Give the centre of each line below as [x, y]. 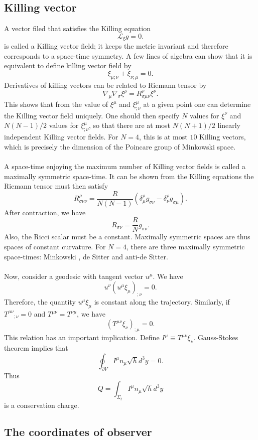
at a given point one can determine [197, 104]
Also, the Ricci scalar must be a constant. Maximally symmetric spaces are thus [127, 237]
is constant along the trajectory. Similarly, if [162, 302]
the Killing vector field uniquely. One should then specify [92, 115]
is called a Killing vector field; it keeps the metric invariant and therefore [116, 46]
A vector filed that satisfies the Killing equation [77, 28]
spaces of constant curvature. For [55, 247]
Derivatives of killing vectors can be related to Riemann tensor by [105, 85]
